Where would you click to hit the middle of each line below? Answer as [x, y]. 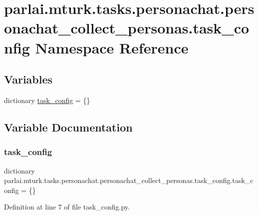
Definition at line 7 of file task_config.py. [67, 207]
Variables [28, 79]
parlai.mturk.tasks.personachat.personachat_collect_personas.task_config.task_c [129, 180]
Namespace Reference [112, 47]
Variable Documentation [68, 127]
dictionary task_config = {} [47, 100]
